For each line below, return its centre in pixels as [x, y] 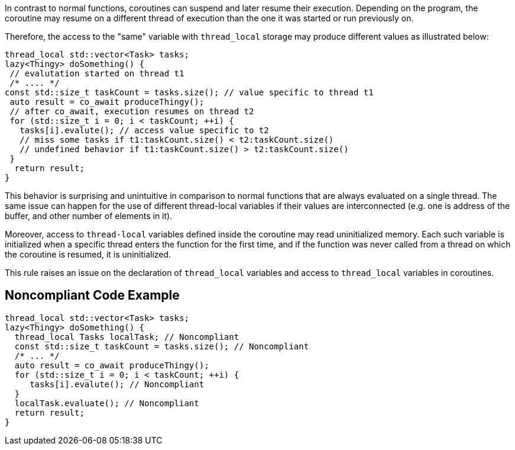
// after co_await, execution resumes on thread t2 [132, 111]
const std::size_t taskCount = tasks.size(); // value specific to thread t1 [189, 92]
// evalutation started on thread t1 [97, 73]
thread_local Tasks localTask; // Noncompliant [127, 337]
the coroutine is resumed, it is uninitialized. [88, 254]
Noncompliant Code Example [92, 295]
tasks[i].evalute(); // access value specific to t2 [144, 130]
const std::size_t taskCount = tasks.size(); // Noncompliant [162, 346]
